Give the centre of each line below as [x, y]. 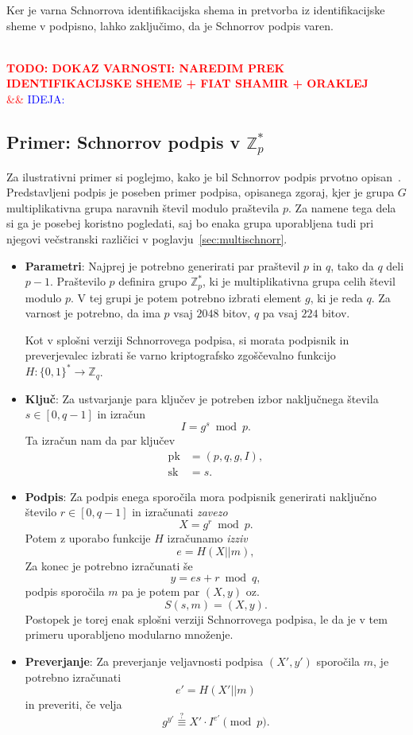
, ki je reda [336, 297]
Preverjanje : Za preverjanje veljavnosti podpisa [144, 661]
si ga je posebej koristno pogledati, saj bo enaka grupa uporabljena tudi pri [190, 223]
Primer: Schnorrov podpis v [124, 141]
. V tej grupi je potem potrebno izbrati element [186, 297]
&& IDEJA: [36, 98]
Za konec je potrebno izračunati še [109, 565]
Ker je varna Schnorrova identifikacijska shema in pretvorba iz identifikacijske [196, 10]
